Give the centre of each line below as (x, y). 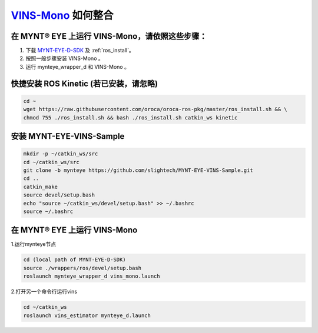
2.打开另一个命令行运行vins (44, 292)
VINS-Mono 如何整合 (62, 15)
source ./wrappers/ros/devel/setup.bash (82, 268)
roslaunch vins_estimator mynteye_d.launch (87, 315)
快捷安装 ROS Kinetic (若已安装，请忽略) (85, 83)
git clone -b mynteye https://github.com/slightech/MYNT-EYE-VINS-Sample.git (138, 170)
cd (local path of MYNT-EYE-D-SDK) (74, 260)
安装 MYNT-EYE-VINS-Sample (68, 136)
